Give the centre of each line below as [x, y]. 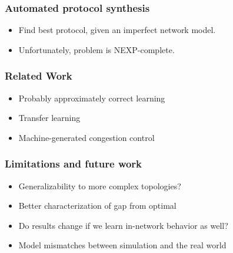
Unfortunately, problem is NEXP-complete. [96, 49]
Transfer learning [49, 118]
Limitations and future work [74, 164]
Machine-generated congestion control [86, 137]
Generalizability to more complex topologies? [100, 185]
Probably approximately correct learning [92, 98]
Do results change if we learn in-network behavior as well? [123, 225]
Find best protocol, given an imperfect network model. [117, 30]
